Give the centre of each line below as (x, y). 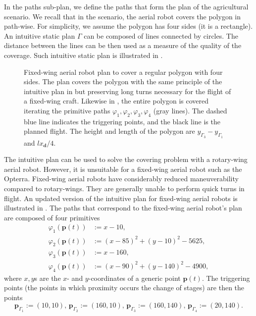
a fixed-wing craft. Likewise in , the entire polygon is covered (116, 101)
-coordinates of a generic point (134, 278)
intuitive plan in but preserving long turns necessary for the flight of (128, 91)
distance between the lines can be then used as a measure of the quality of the (123, 45)
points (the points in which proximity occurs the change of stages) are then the (124, 288)
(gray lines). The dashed (190, 110)
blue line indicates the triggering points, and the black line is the (122, 121)
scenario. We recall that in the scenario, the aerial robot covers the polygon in (123, 16)
